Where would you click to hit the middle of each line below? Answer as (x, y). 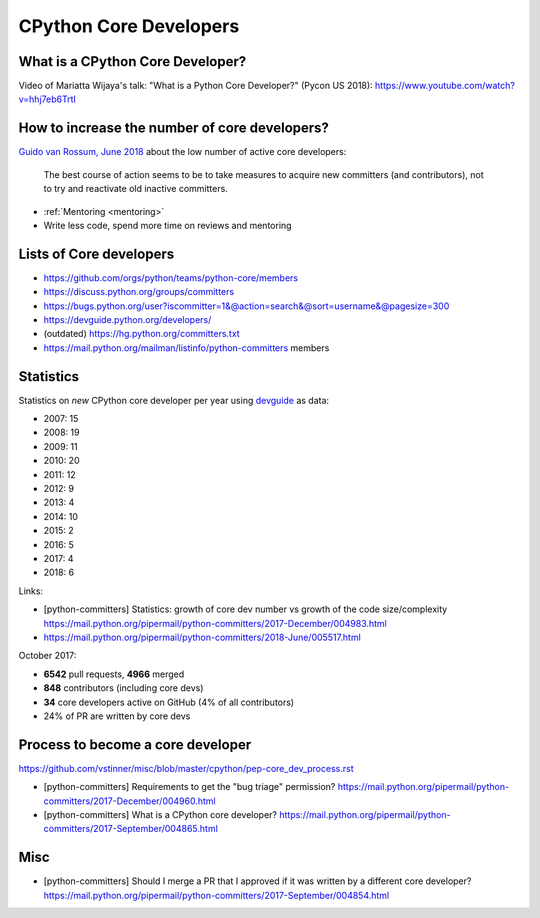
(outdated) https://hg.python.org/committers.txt (141, 334)
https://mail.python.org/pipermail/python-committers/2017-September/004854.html (216, 895)
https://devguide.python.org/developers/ (127, 319)
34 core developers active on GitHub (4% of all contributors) (169, 702)
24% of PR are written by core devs (117, 716)
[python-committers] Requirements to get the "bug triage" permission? (189, 787)
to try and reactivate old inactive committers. (136, 189)
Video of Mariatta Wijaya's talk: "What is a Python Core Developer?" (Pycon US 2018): (196, 86)
